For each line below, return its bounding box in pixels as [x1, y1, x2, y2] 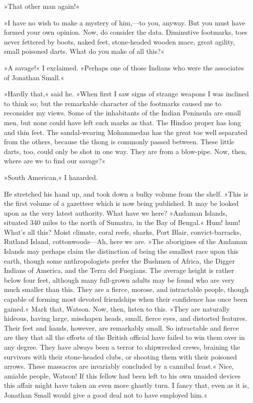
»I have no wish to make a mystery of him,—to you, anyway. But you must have [4, 17, 245, 27]
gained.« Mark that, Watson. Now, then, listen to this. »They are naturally [4, 303, 230, 313]
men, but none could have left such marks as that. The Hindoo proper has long [4, 117, 241, 127]
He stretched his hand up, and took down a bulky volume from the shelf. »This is [4, 188, 249, 199]
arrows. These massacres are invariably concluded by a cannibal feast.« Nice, [4, 361, 234, 371]
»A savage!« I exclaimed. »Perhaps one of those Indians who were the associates [4, 62, 244, 72]
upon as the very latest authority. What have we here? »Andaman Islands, [4, 207, 228, 218]
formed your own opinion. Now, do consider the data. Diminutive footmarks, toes [4, 27, 248, 37]
